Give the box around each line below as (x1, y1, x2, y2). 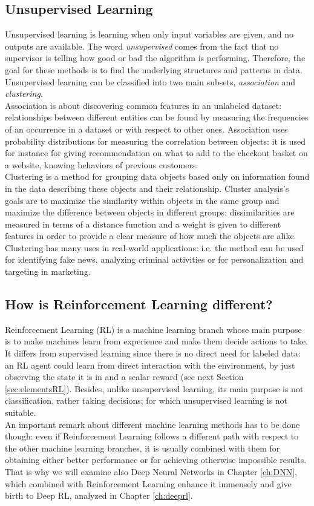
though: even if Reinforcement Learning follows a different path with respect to (5, 430, 299, 442)
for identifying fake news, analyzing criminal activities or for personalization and (5, 253, 304, 266)
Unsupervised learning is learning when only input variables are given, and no (5, 28, 293, 41)
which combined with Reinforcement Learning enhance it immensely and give (5, 477, 292, 490)
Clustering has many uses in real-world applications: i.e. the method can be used (5, 241, 304, 254)
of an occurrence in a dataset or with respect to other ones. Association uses (5, 122, 288, 135)
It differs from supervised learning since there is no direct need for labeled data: (5, 347, 301, 360)
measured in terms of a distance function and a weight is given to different (5, 217, 281, 230)
